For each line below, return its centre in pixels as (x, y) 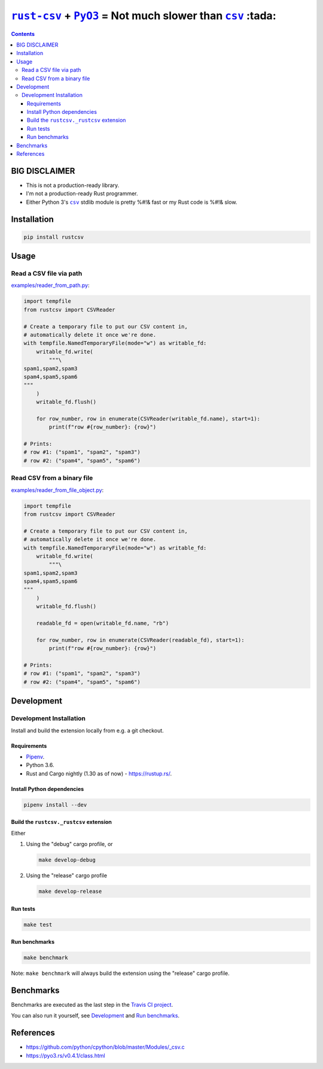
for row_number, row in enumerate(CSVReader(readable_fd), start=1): (140, 640)
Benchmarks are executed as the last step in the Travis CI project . (92, 1005)
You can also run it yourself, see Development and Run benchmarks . (95, 1016)
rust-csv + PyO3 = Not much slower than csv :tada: (144, 16)
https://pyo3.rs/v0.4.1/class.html (65, 1055)
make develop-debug (67, 860)
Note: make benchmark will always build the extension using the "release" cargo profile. (120, 973)
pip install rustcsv (54, 237)
